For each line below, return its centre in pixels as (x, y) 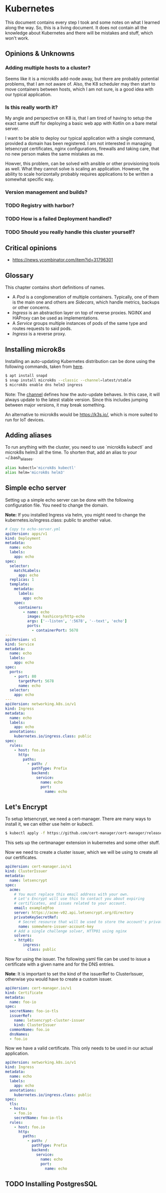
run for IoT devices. (25, 419)
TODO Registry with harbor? (40, 205)
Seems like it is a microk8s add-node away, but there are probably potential (82, 78)
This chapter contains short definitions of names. (55, 287)
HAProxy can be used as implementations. (55, 318)
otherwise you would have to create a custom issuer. (59, 979)
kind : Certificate (24, 993)
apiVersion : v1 (21, 639)
